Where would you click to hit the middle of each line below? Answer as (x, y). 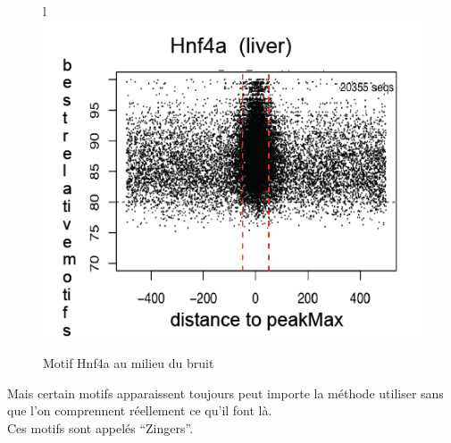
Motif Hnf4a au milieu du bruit (129, 362)
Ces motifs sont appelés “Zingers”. (100, 427)
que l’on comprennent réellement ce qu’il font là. (140, 410)
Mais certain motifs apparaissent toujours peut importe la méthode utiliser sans (225, 393)
